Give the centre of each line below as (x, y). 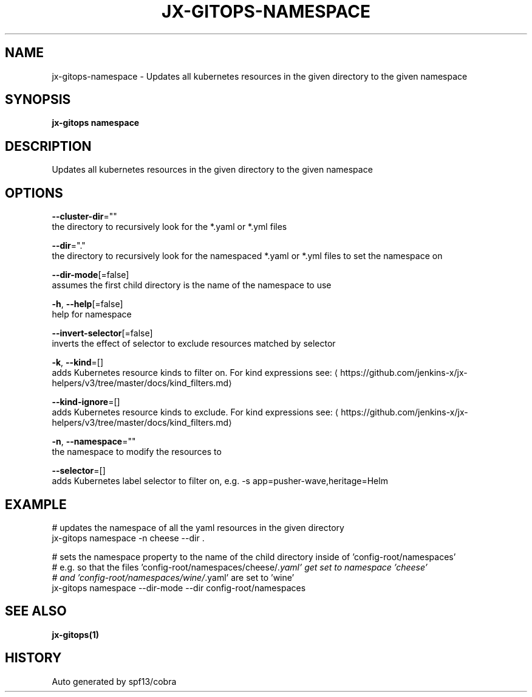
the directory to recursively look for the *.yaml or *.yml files (169, 227)
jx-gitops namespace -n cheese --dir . (128, 538)
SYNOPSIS (38, 100)
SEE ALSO (36, 611)
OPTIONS (34, 193)
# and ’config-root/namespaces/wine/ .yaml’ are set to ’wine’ (173, 577)
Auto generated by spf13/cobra (114, 681)
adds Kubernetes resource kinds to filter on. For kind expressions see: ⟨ (195, 373)
